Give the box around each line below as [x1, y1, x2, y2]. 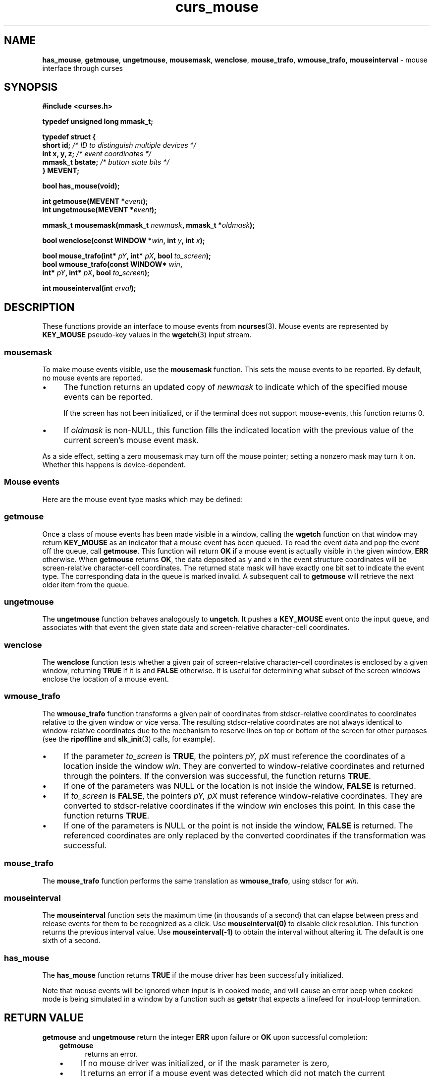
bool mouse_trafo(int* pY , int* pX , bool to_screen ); [42, 252, 211, 260]
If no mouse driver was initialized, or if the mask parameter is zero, [81, 1058, 329, 1068]
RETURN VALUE [4, 1012, 84, 1024]
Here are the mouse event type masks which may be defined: [42, 495, 243, 504]
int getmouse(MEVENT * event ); [42, 197, 148, 206]
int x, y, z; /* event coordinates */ [42, 149, 152, 158]
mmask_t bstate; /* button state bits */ [42, 158, 169, 167]
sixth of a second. [42, 936, 101, 945]
